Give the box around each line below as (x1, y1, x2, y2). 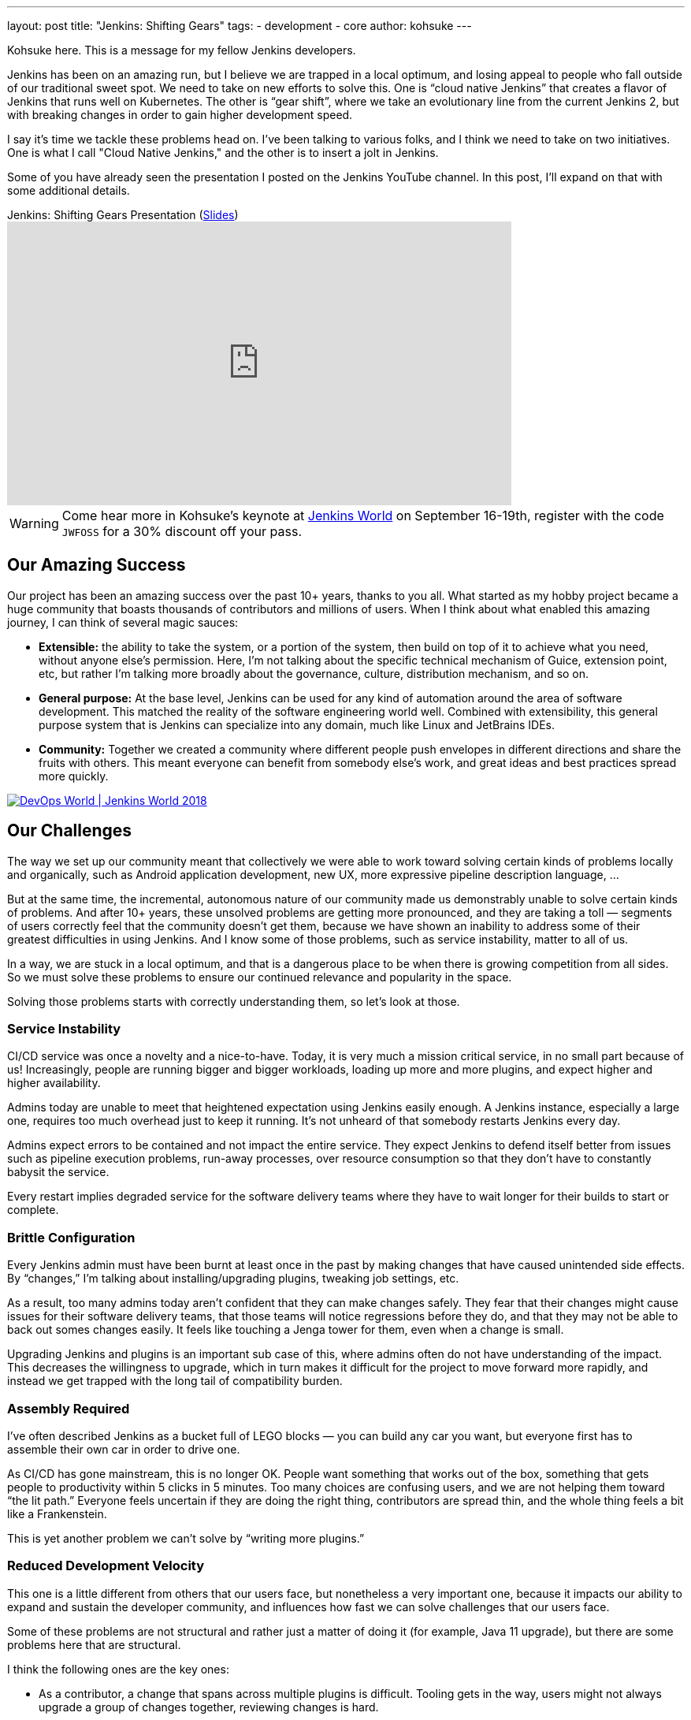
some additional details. (7, 184, 130, 197)
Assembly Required (7, 1400, 130, 1417)
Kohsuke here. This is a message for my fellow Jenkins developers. (7, 43, 356, 57)
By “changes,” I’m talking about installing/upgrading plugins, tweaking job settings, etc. (7, 1271, 459, 1286)
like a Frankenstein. (7, 1506, 107, 1521)
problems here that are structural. (7, 1637, 181, 1651)
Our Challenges (7, 821, 132, 841)
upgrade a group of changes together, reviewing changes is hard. (39, 1700, 379, 1714)
